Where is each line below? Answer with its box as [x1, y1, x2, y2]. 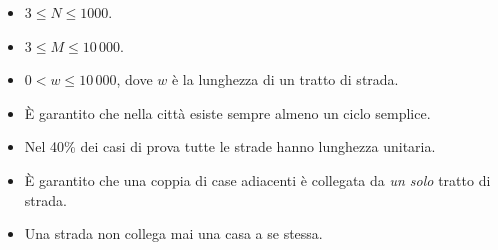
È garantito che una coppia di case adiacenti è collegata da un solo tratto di [24, 169, 491, 190]
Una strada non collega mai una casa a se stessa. [24, 223, 323, 244]
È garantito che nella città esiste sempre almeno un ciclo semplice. [24, 102, 431, 123]
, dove [116, 69, 153, 90]
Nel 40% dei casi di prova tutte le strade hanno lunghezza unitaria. [24, 136, 436, 157]
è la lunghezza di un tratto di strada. [171, 69, 399, 90]
